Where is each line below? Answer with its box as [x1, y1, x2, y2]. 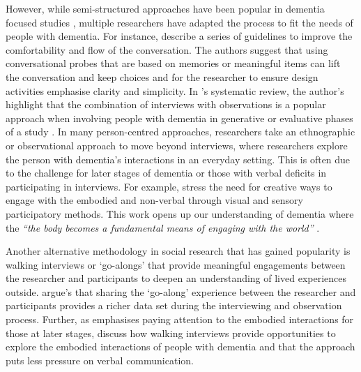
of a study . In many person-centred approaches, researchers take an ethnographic [6, 124, 355, 139]
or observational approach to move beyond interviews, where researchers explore [6, 137, 348, 152]
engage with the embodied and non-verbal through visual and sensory [6, 193, 303, 207]
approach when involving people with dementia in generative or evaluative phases [6, 110, 353, 125]
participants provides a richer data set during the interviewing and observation [6, 298, 342, 313]
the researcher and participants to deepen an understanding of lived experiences [6, 271, 347, 285]
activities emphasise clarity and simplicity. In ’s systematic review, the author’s [6, 83, 344, 98]
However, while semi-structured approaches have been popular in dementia [6, 1, 325, 15]
